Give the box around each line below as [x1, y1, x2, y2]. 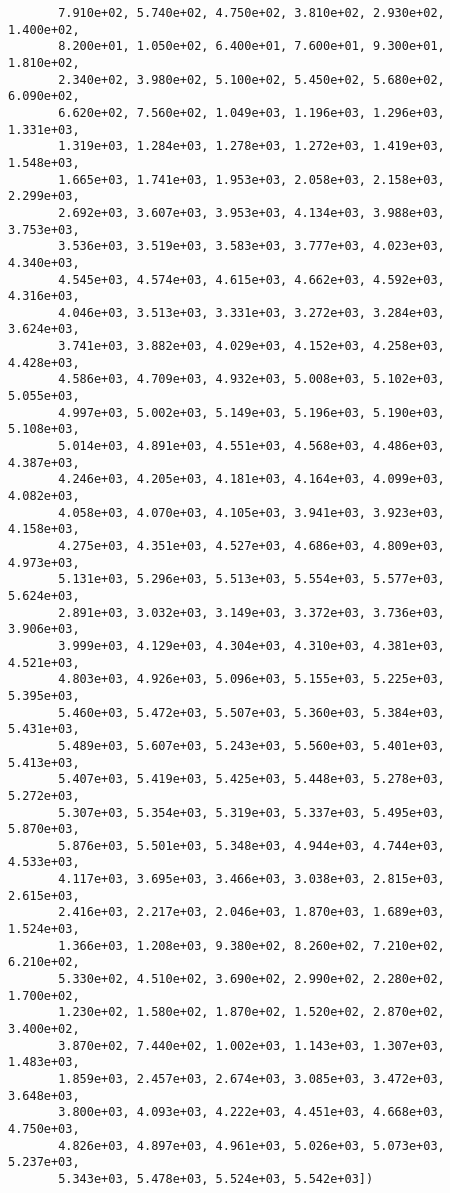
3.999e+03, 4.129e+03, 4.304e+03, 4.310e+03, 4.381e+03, [58, 638, 445, 653]
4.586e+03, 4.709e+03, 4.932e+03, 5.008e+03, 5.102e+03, [58, 372, 445, 387]
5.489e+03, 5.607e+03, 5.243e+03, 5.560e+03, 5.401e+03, [58, 738, 445, 753]
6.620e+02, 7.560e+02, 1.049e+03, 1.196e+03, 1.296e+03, [58, 105, 445, 120]
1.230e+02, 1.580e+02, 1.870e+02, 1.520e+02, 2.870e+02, [58, 1005, 445, 1020]
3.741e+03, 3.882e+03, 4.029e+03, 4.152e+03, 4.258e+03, [58, 339, 445, 354]
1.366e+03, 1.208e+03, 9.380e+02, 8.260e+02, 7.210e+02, [58, 938, 445, 953]
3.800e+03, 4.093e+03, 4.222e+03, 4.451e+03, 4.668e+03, [58, 1105, 445, 1120]
